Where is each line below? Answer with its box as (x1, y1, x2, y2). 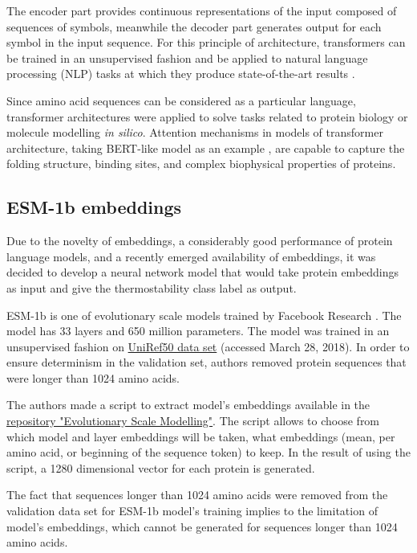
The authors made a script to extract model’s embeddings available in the (6, 396, 370, 413)
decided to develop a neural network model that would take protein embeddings (6, 264, 399, 281)
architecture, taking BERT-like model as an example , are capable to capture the (6, 139, 405, 156)
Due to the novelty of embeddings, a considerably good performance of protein (6, 232, 393, 249)
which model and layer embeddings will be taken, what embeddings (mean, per (6, 428, 395, 444)
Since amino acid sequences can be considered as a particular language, (6, 92, 356, 109)
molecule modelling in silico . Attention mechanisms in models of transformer (6, 124, 383, 141)
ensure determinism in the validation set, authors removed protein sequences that (6, 354, 407, 371)
